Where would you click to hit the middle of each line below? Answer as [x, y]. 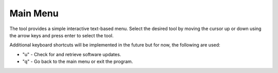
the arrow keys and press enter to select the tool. [62, 35]
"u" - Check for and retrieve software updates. [72, 54]
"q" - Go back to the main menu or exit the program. [78, 62]
